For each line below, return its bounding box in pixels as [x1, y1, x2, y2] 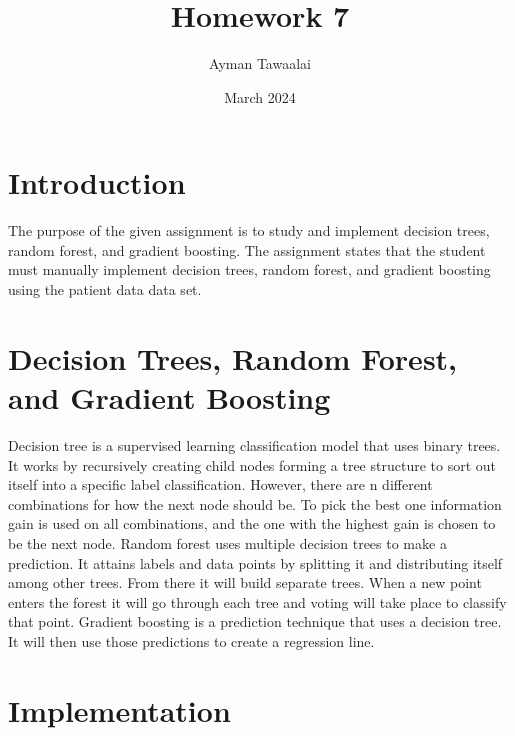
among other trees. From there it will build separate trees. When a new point [8, 572, 482, 593]
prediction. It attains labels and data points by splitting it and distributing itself [8, 552, 503, 573]
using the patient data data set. [8, 279, 202, 300]
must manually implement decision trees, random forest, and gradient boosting [8, 259, 491, 280]
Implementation [8, 689, 231, 730]
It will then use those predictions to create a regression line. [8, 630, 375, 651]
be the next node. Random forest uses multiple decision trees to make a [8, 532, 447, 553]
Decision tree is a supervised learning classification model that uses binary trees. [8, 434, 501, 455]
